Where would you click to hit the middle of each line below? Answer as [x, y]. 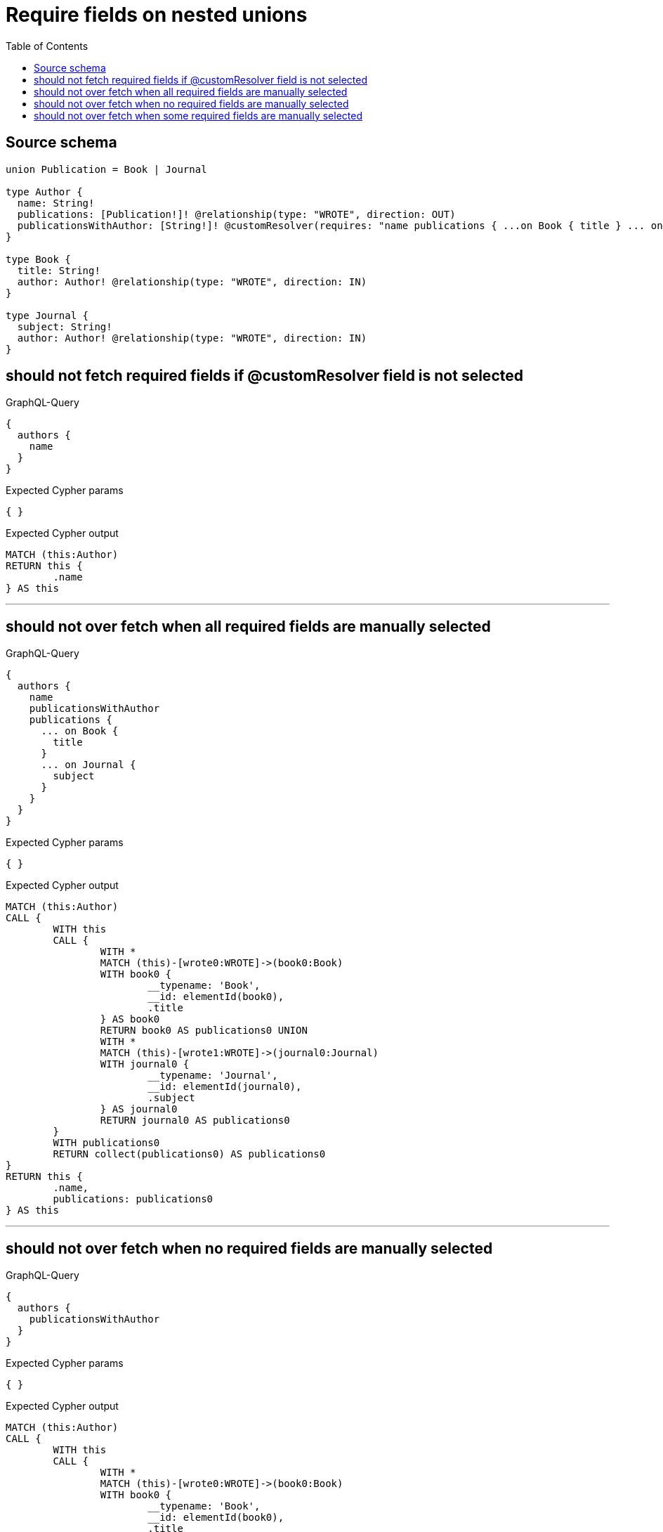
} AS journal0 [139, 1109]
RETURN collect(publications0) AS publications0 [189, 1154]
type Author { [44, 191]
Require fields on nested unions [157, 15]
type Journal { [47, 315]
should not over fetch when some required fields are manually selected [198, 115]
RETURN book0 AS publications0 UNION [204, 1031]
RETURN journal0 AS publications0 [195, 1121]
